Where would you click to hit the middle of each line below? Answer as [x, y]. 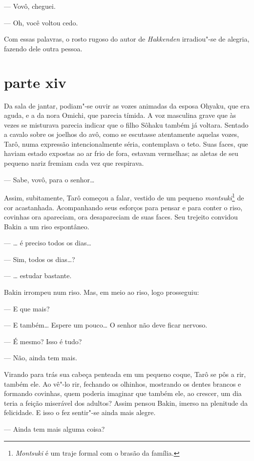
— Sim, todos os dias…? [40, 259]
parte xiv [35, 82]
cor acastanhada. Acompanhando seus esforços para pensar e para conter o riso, [123, 207]
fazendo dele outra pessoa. [43, 48]
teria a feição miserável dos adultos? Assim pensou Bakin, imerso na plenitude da [126, 403]
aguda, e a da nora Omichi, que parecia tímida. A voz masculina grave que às [120, 115]
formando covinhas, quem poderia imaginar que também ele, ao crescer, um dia [123, 393]
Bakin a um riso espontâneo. [47, 226]
